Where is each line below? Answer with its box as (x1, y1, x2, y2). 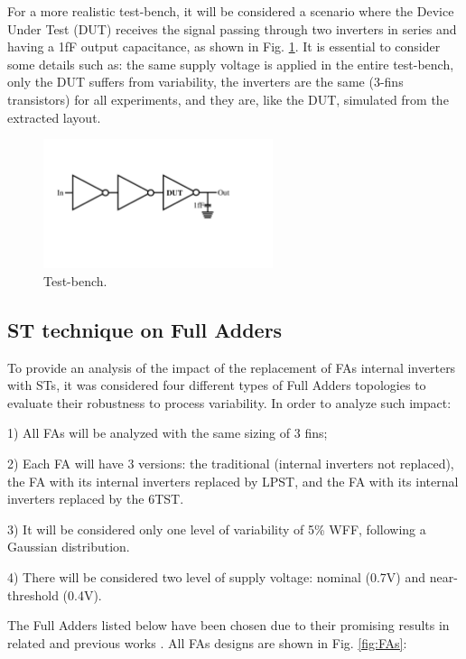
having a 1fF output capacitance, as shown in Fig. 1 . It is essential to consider (7, 37, 441, 56)
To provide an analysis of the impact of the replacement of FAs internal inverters (7, 357, 456, 376)
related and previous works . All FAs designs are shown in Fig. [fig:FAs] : (7, 633, 407, 652)
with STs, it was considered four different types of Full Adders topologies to (7, 376, 426, 394)
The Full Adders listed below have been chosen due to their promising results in (7, 616, 450, 635)
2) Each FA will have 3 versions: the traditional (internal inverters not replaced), (7, 454, 454, 473)
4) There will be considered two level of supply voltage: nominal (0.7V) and (7, 567, 426, 586)
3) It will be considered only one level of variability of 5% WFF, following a (7, 519, 426, 538)
